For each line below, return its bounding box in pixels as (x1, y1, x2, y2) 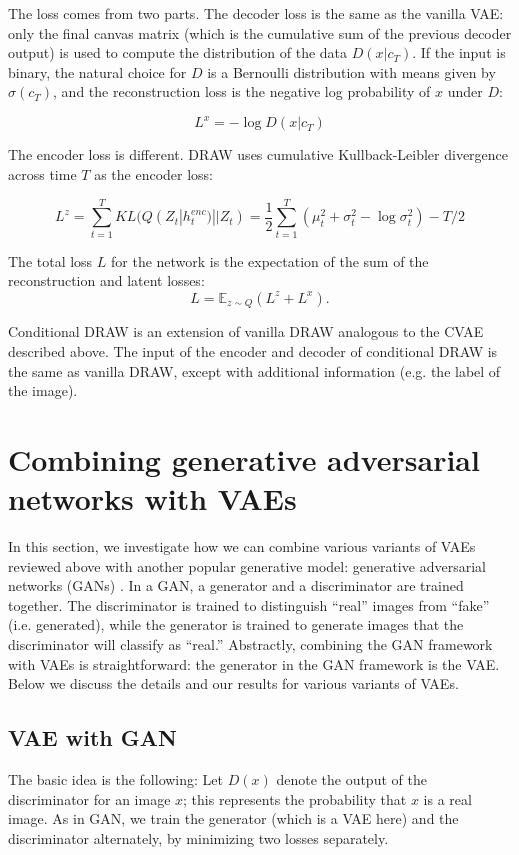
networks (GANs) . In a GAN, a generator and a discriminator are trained (8, 575, 464, 596)
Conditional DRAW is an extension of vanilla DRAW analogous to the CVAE (8, 321, 484, 342)
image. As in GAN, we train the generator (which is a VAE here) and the (8, 808, 459, 829)
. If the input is (412, 42, 506, 63)
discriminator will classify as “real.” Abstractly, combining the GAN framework (8, 634, 493, 655)
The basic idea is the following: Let (8, 769, 223, 790)
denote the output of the (276, 769, 427, 790)
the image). (8, 380, 78, 401)
